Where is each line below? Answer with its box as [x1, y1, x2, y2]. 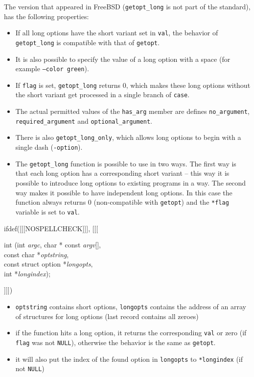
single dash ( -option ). [15, 142, 83, 152]
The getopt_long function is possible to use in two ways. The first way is [15, 158, 236, 168]
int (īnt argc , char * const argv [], [4, 240, 101, 250]
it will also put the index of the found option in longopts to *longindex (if [15, 353, 243, 364]
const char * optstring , [4, 249, 69, 259]
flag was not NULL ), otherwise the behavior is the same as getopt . [15, 337, 216, 347]
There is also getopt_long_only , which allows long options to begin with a [15, 132, 241, 142]
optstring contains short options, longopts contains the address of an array [15, 301, 246, 312]
